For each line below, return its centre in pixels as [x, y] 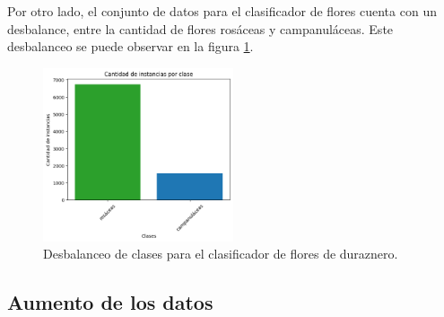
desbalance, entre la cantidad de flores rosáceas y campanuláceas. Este [200, 28]
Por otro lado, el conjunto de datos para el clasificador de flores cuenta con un [222, 11]
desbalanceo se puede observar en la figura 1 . [131, 46]
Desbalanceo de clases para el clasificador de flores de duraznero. [221, 254]
